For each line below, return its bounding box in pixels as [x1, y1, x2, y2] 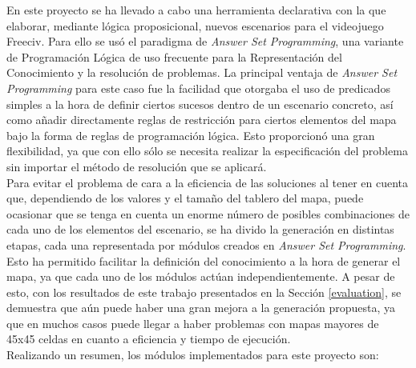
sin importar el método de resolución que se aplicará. [6, 158, 267, 174]
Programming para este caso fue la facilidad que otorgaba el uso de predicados [6, 79, 390, 96]
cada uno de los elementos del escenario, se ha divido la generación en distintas [6, 221, 394, 238]
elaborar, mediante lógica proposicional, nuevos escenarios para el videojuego [6, 17, 384, 34]
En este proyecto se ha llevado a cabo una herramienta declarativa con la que [6, 2, 386, 18]
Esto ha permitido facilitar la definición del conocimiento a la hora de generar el [6, 252, 401, 269]
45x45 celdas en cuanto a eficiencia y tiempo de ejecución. [6, 330, 291, 347]
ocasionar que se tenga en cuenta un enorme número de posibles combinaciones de [6, 205, 410, 222]
